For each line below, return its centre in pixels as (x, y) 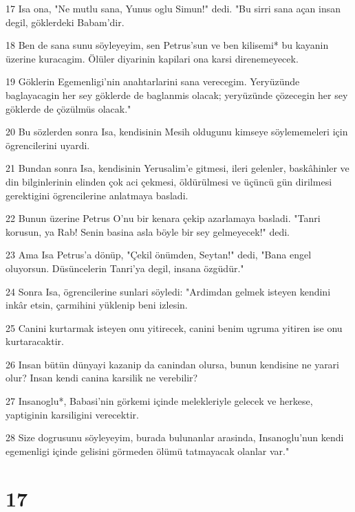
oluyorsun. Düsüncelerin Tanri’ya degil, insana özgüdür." (125, 268)
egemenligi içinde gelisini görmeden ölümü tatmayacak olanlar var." (148, 450)
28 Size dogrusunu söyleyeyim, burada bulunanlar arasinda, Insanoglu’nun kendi (175, 437)
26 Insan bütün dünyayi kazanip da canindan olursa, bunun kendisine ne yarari (172, 364)
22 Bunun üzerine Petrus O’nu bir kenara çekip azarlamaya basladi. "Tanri (163, 218)
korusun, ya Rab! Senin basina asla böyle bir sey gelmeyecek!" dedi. (148, 231)
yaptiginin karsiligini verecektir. (72, 414)
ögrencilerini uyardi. (48, 145)
